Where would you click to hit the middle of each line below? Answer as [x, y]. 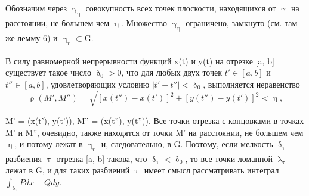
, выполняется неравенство [251, 84]
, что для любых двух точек [172, 72]
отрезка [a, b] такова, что [102, 158]
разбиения [24, 158]
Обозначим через [36, 8]
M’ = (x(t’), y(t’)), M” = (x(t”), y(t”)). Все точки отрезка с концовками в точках [155, 120]
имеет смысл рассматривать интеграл [211, 170]
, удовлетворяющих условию [98, 84]
